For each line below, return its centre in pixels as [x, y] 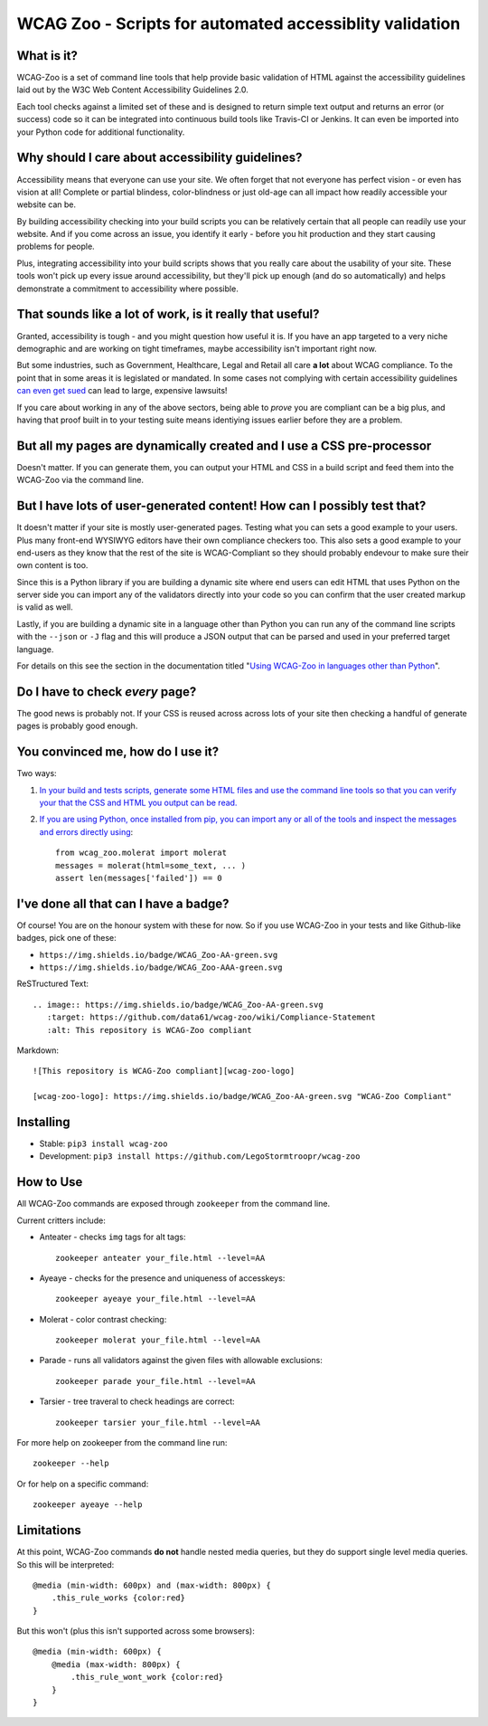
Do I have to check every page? [107, 692]
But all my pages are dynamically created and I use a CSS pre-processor [224, 446]
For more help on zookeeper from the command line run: [122, 1443]
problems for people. [56, 247]
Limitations [49, 1530]
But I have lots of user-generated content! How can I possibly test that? [221, 506]
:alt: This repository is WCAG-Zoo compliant [149, 1030]
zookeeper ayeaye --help [88, 1505]
